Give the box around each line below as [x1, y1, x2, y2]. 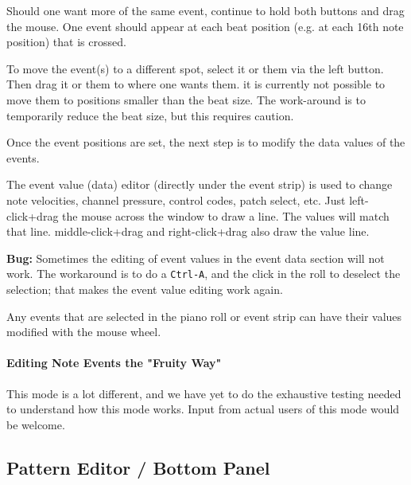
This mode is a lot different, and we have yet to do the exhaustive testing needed [6, 385, 401, 401]
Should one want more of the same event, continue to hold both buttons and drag [6, 2, 405, 18]
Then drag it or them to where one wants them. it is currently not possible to [6, 76, 386, 92]
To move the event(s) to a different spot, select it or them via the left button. [6, 60, 384, 76]
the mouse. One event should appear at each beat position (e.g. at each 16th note [6, 18, 404, 34]
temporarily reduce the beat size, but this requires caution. [6, 107, 294, 123]
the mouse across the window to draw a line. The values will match [62, 207, 390, 224]
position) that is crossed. [6, 33, 126, 50]
